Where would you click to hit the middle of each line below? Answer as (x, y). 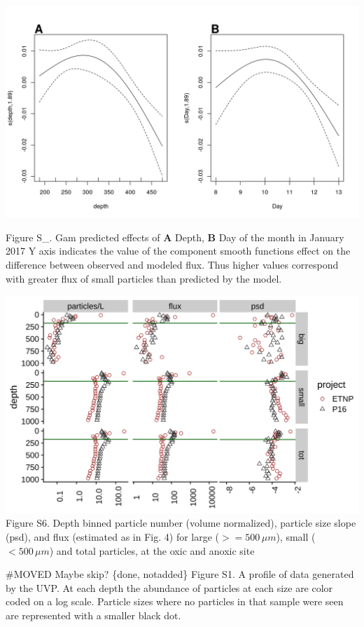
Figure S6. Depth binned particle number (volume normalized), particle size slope (181, 523)
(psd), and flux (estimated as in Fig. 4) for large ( (113, 536)
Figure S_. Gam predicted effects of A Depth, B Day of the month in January (175, 237)
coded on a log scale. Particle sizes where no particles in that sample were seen (175, 601)
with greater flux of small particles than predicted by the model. (144, 278)
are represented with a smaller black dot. (93, 615)
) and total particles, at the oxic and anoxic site (152, 550)
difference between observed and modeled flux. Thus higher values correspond (172, 264)
